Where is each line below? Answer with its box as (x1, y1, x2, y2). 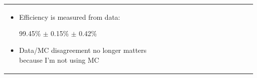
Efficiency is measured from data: (19, 11, 120, 22)
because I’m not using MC (19, 54, 99, 65)
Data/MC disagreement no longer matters (19, 44, 147, 55)
